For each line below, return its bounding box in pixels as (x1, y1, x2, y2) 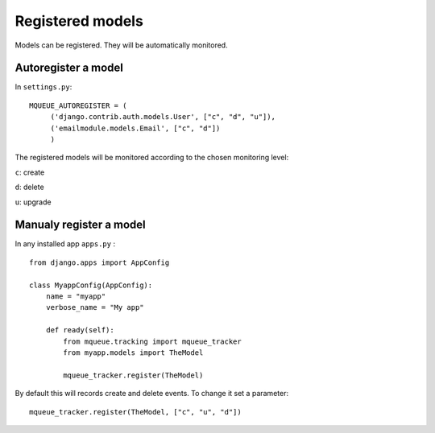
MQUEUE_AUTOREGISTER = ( (29, 101, 127, 110)
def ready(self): (45, 326, 114, 335)
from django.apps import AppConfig (29, 258, 170, 267)
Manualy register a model (14, 218, 147, 232)
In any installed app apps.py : (14, 239, 116, 249)
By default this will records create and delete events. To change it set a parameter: (14, 389, 289, 398)
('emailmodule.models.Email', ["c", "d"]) (50, 123, 221, 133)
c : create (14, 167, 45, 177)
